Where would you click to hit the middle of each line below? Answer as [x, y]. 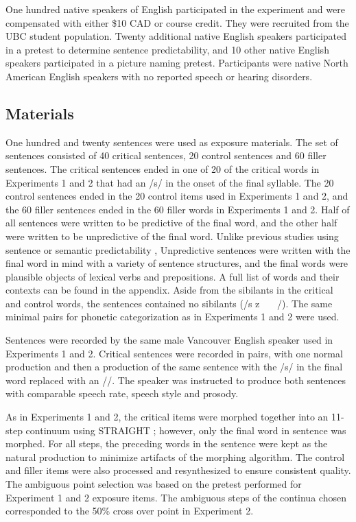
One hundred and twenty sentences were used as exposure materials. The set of [172, 142]
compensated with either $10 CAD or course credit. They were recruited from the [177, 22]
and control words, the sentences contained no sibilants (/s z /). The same [169, 303]
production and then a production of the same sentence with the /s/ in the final [174, 367]
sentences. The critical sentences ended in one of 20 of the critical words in [163, 168]
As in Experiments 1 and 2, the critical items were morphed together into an [167, 417]
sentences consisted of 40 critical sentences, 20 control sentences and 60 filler [166, 155]
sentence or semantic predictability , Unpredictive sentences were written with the [178, 249]
